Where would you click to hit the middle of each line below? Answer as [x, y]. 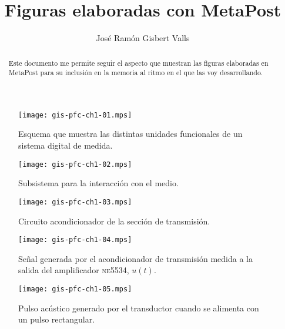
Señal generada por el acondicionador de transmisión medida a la [135, 258]
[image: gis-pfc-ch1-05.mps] [75, 289]
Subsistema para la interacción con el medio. [98, 183]
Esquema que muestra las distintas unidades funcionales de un [130, 134]
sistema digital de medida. [66, 145]
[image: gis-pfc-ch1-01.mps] [75, 115]
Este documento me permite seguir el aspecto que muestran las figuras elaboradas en [138, 63]
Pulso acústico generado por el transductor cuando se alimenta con [139, 308]
